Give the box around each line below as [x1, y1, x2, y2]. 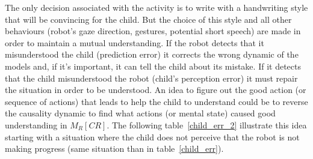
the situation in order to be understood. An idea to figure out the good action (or [5, 83, 306, 96]
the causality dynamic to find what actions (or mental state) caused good [5, 107, 276, 119]
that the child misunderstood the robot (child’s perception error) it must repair [5, 71, 298, 84]
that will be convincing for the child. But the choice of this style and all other [5, 13, 292, 25]
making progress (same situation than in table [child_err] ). [5, 142, 224, 155]
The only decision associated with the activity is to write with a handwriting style [5, 1, 308, 13]
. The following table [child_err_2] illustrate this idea [107, 118, 307, 131]
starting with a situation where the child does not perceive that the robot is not [5, 130, 300, 143]
